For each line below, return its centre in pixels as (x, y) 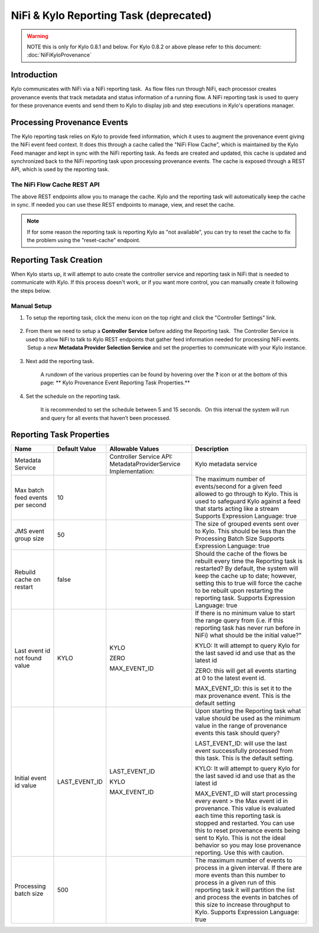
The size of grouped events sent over (247, 524)
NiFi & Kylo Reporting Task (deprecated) (111, 15)
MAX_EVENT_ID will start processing (246, 794)
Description (212, 449)
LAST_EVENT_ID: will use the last (241, 743)
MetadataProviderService (145, 464)
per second (30, 505)
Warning (38, 36)
